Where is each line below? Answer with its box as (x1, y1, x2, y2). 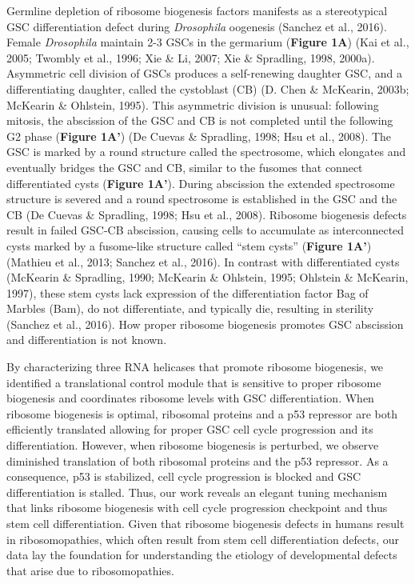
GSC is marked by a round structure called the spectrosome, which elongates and (6, 143, 406, 160)
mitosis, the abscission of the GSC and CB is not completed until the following (6, 112, 393, 129)
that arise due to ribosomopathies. (6, 562, 174, 578)
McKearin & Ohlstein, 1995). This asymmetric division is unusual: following (6, 96, 379, 113)
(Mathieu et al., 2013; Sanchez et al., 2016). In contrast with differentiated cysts (6, 253, 400, 270)
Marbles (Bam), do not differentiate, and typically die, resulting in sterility (6, 300, 374, 317)
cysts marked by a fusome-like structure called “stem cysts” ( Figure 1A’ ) (6, 237, 372, 254)
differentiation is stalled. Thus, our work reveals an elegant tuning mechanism (6, 483, 388, 500)
